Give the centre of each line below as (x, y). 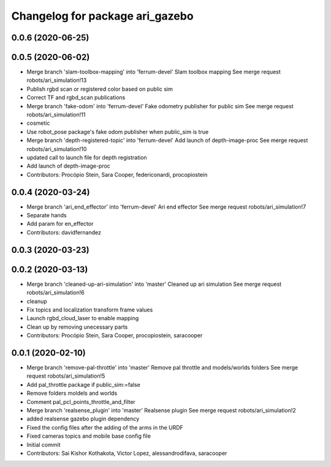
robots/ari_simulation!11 (56, 115)
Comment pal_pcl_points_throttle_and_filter (81, 402)
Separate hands (47, 215)
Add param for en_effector (60, 224)
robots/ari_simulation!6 (56, 293)
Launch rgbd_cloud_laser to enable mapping (83, 318)
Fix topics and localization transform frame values (90, 310)
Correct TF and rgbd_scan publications (76, 97)
